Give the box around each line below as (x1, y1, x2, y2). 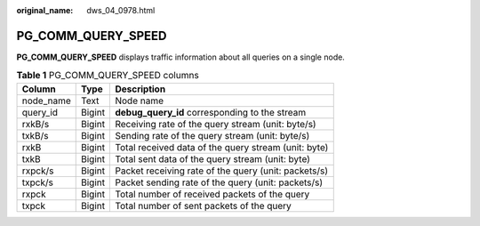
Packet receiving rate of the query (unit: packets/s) (115, 165, 329, 177)
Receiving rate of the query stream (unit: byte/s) (115, 117, 316, 130)
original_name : (16, 5, 74, 15)
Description (115, 83, 166, 95)
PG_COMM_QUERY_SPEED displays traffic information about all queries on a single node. (16, 52, 346, 62)
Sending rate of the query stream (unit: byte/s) (115, 129, 310, 141)
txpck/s (21, 176, 53, 189)
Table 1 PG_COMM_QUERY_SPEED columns (16, 69, 199, 82)
